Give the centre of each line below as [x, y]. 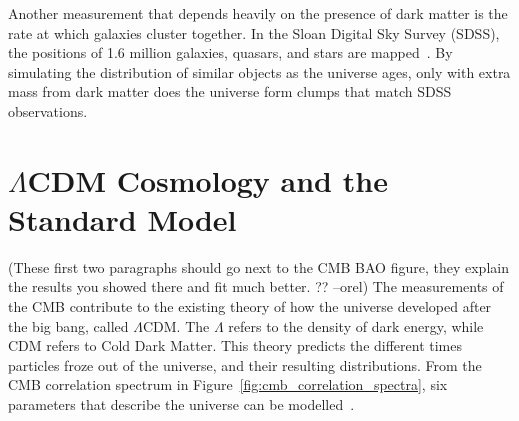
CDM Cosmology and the [207, 179]
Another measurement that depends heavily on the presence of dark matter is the [258, 13]
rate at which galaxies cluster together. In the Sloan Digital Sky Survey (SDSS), [254, 32]
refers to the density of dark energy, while [356, 325]
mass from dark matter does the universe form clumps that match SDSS [230, 91]
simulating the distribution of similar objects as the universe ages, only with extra [259, 71]
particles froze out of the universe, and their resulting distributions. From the [245, 364]
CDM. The [176, 325]
